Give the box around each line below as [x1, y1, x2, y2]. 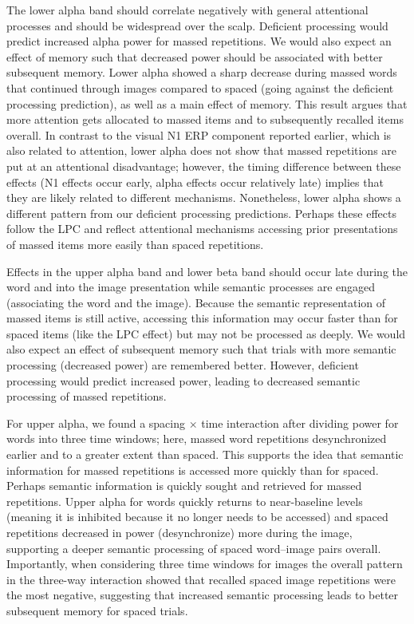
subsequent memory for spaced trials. [6, 602, 188, 618]
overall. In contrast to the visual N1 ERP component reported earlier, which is [6, 126, 392, 143]
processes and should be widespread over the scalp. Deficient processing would [6, 17, 388, 34]
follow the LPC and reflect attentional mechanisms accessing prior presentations [6, 220, 398, 237]
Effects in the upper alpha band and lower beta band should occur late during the [6, 263, 408, 279]
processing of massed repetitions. [6, 388, 167, 405]
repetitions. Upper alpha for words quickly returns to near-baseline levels [6, 492, 363, 509]
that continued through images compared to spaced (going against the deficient [6, 79, 394, 96]
